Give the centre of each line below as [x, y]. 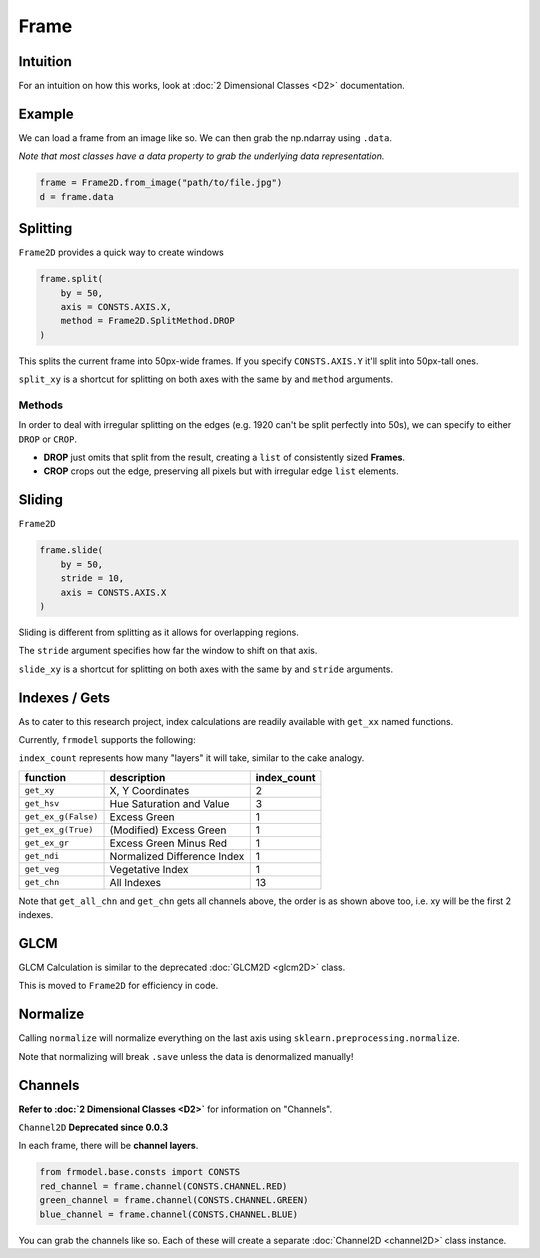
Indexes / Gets [64, 697]
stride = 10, [92, 578]
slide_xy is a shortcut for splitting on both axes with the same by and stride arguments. [206, 669]
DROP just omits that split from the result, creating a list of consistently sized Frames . [224, 457]
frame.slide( [71, 550]
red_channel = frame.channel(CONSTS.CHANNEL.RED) [163, 1186]
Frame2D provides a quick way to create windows [121, 252]
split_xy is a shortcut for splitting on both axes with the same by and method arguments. [206, 379]
